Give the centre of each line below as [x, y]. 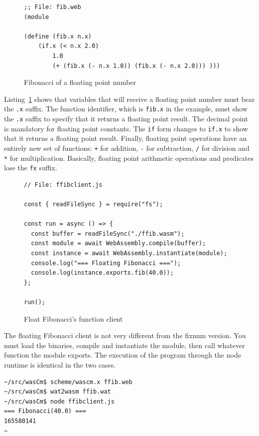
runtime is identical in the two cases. [60, 364]
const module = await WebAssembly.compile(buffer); [119, 243]
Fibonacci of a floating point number [80, 82]
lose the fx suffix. [31, 168]
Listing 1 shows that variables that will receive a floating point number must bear [129, 99]
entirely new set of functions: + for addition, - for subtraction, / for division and [127, 148]
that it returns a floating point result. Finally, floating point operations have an [126, 138]
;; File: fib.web [53, 7]
